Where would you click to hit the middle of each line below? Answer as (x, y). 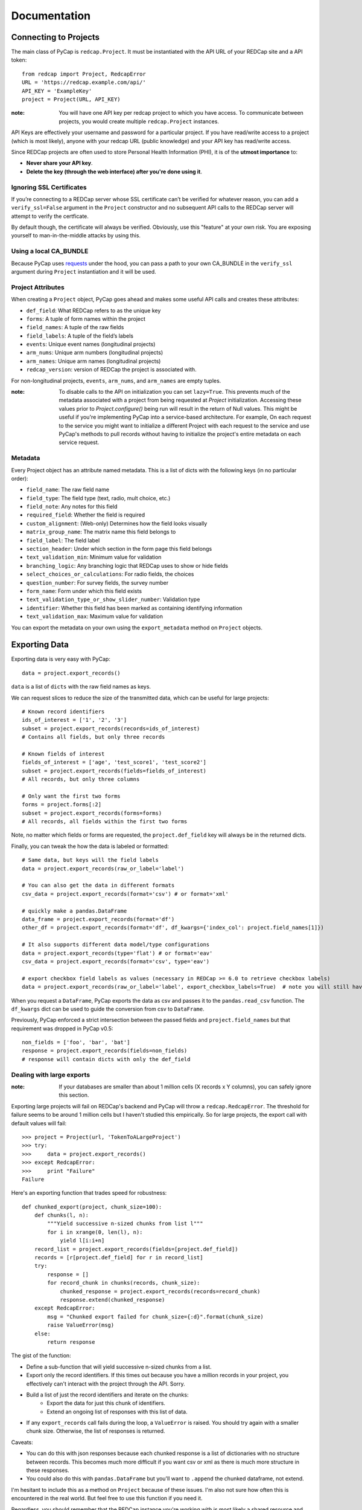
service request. (79, 442)
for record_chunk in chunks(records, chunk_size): (124, 1283)
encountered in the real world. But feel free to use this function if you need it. (107, 1499)
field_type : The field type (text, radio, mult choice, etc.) (98, 498)
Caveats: (22, 1442)
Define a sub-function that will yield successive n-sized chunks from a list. (119, 1367)
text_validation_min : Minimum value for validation (94, 557)
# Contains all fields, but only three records (94, 737)
